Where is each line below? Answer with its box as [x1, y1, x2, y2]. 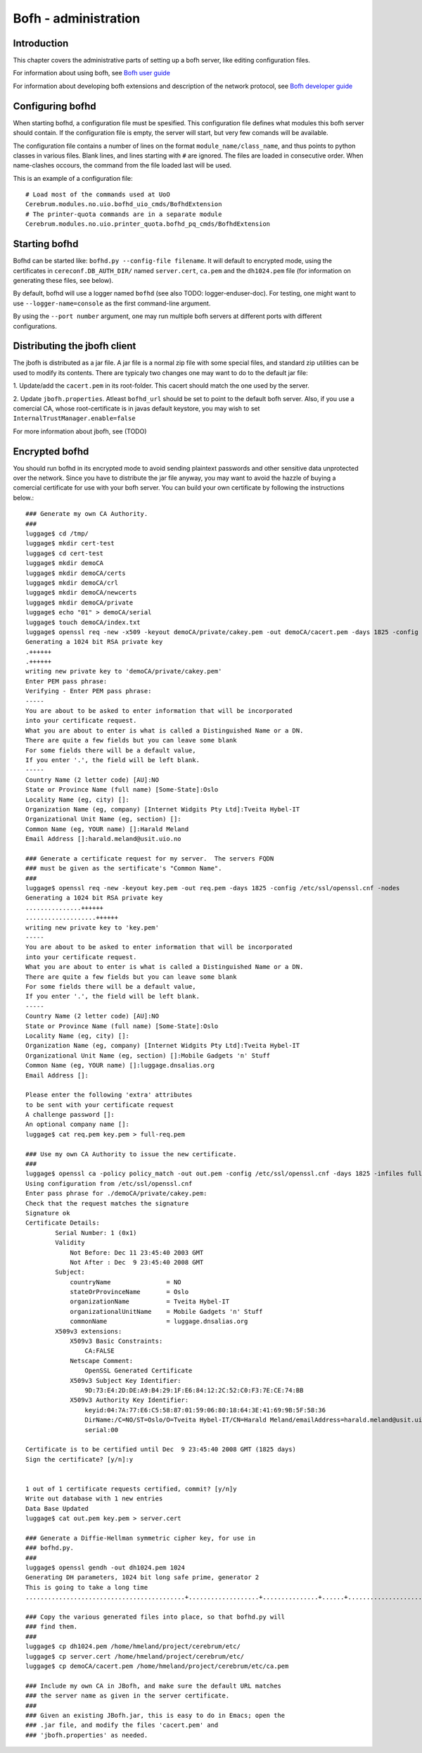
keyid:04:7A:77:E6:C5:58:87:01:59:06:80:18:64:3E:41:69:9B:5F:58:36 [84, 1406, 326, 1414]
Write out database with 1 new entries [25, 1495, 163, 1502]
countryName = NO [70, 1278, 182, 1286]
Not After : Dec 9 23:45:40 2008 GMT [70, 1258, 204, 1266]
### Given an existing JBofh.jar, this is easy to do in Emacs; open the [25, 1711, 286, 1719]
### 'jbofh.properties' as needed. [25, 1731, 148, 1739]
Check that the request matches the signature [25, 1199, 189, 1207]
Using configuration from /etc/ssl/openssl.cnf [25, 1179, 193, 1187]
